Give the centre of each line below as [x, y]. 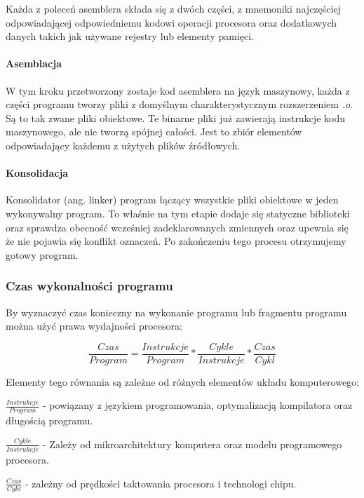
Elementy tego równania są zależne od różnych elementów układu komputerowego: [182, 381]
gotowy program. [42, 254]
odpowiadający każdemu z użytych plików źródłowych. [123, 145]
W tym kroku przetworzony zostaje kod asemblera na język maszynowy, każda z [178, 90]
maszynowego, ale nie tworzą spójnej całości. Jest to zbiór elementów [154, 132]
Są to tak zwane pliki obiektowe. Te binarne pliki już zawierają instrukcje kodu [175, 117]
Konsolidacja [37, 173]
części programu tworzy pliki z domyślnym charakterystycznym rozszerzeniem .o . [179, 104]
